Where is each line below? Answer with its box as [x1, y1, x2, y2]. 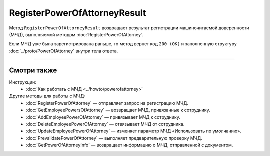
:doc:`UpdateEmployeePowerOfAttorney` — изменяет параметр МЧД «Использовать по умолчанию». [26, 128, 242, 134]
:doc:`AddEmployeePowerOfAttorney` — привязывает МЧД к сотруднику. [26, 114, 181, 120]
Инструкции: [9, 79, 37, 85]
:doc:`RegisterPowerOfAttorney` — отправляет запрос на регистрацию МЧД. [26, 100, 188, 106]
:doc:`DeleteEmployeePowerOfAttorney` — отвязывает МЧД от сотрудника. [26, 121, 185, 127]
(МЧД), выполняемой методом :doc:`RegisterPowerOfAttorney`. [9, 31, 144, 37]
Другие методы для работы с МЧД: [9, 93, 86, 99]
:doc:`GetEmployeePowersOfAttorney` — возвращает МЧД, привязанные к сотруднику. [26, 107, 210, 113]
